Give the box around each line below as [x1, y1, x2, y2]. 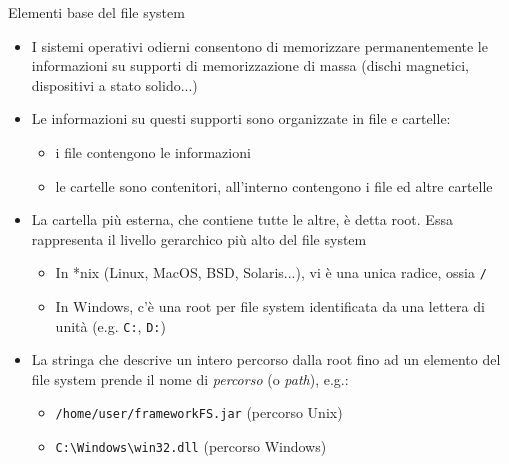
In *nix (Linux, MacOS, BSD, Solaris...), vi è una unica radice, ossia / [55, 262, 487, 283]
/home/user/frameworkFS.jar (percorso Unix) [55, 402, 343, 423]
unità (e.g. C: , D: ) [55, 315, 166, 336]
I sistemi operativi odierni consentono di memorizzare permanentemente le [31, 35, 488, 56]
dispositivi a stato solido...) [31, 74, 198, 95]
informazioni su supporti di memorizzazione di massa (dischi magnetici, [31, 55, 470, 76]
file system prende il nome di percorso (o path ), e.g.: [31, 368, 349, 389]
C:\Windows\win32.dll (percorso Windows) [55, 436, 327, 457]
